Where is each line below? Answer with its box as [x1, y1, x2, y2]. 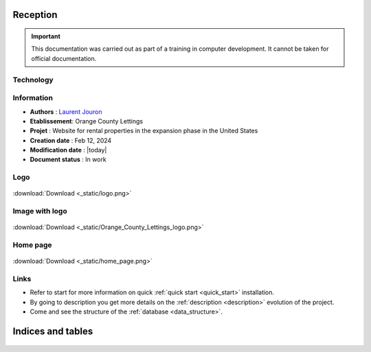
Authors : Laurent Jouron [30, 107, 102, 116]
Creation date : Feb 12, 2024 [30, 136, 112, 144]
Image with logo [12, 207, 68, 216]
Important [31, 32, 61, 40]
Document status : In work [30, 155, 106, 164]
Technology [12, 75, 54, 84]
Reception [12, 9, 58, 21]
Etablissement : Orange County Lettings [30, 117, 144, 125]
